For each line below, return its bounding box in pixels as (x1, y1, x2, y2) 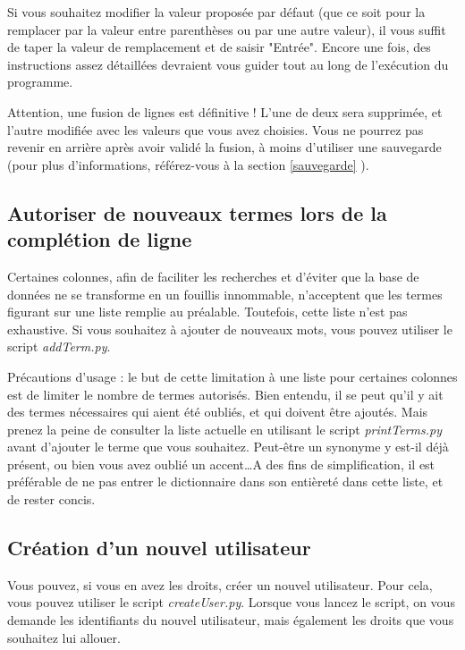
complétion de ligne (7, 225, 192, 253)
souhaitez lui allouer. (7, 628, 121, 646)
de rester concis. (7, 490, 96, 509)
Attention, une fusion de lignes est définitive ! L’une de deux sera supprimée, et (7, 102, 443, 121)
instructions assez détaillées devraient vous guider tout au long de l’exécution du (7, 55, 449, 73)
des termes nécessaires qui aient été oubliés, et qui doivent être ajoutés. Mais (7, 402, 428, 421)
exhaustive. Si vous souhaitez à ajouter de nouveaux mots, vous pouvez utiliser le (7, 319, 452, 338)
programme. (7, 72, 73, 91)
